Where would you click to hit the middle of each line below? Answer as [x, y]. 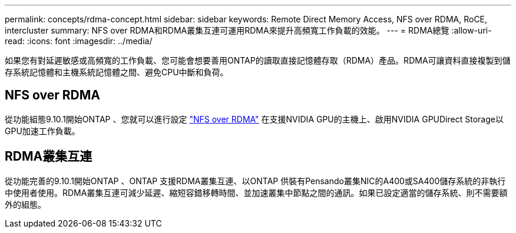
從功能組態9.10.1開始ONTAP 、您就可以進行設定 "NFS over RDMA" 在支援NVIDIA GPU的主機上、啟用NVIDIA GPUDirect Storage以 [254, 119]
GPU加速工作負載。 [42, 131]
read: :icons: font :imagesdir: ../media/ [79, 41]
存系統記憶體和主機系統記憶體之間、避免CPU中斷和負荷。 [117, 72]
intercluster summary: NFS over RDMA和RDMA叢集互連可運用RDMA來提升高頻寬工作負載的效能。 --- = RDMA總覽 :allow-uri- [248, 30]
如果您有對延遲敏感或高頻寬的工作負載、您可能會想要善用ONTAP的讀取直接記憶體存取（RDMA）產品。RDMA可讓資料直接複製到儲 [258, 60]
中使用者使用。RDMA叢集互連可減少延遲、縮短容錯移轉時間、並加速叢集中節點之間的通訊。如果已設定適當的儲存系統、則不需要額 [256, 192]
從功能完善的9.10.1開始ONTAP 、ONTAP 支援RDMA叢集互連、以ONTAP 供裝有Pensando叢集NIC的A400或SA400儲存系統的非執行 [255, 181]
